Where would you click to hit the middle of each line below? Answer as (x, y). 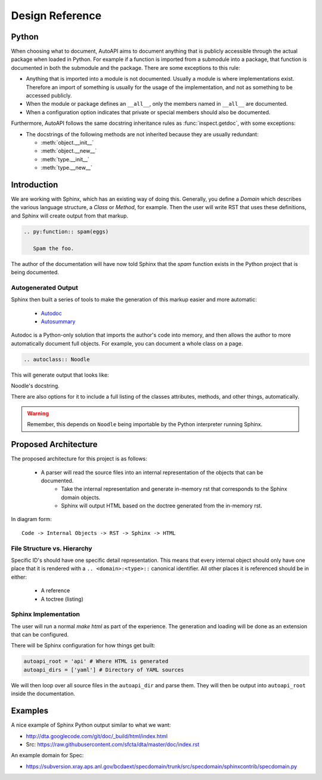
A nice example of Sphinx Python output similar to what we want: (91, 725)
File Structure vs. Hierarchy (52, 548)
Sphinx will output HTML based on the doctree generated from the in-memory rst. (162, 506)
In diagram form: (31, 519)
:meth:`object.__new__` (69, 151)
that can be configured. (40, 635)
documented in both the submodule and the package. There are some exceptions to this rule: (126, 68)
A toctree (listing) (62, 599)
